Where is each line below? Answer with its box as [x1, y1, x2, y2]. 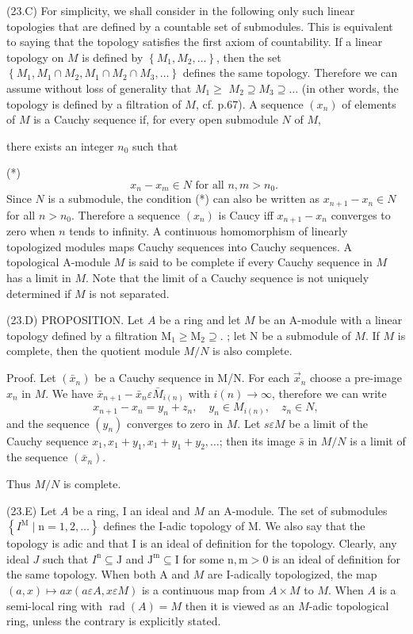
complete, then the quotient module [6, 342, 180, 359]
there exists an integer [6, 137, 114, 154]
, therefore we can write [272, 384, 387, 401]
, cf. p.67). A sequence [195, 95, 304, 112]
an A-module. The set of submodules [208, 502, 388, 518]
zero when [6, 223, 55, 239]
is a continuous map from [141, 582, 266, 598]
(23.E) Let [6, 502, 57, 518]
